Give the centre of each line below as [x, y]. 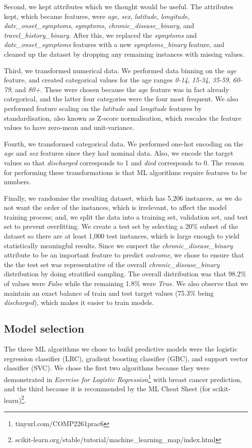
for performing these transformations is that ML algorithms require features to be [126, 172]
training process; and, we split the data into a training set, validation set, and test [126, 216]
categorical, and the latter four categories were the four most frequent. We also [121, 99]
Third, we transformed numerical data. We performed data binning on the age [120, 70]
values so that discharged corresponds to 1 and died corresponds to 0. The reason [124, 162]
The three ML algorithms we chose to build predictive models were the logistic [121, 349]
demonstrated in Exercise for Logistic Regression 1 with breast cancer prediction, [123, 378]
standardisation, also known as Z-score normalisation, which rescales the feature [123, 118]
